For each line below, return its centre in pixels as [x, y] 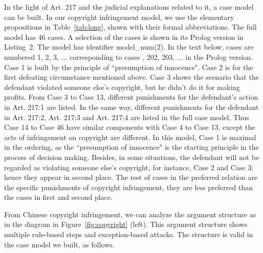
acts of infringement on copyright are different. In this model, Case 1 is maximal [130, 137]
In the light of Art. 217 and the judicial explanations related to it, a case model [129, 7]
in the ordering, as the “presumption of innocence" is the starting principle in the [131, 147]
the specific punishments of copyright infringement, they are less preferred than [128, 187]
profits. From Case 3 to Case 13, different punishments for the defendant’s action [131, 97]
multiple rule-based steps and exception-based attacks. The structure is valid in [129, 234]
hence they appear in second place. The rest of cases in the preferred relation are [131, 177]
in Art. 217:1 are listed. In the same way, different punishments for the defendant [131, 107]
